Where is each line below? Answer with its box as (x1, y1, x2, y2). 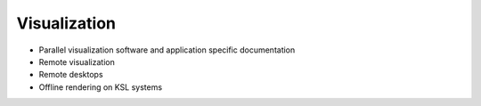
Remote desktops (38, 69, 103, 80)
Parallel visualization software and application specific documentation (38, 45, 296, 55)
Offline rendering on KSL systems (38, 81, 163, 93)
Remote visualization (38, 56, 115, 67)
